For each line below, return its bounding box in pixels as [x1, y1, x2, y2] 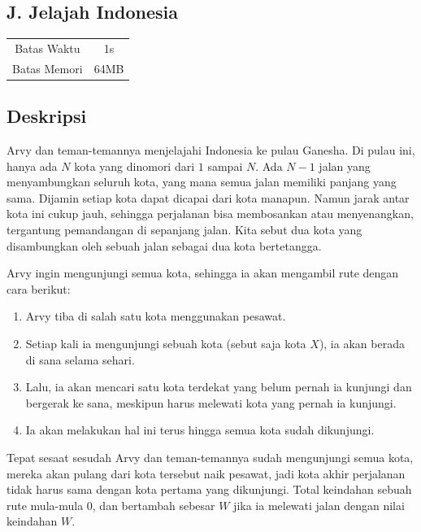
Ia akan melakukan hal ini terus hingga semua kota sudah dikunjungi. [25, 421, 375, 438]
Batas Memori [12, 59, 83, 76]
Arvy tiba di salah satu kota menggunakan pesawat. [25, 307, 286, 325]
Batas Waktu [15, 39, 80, 56]
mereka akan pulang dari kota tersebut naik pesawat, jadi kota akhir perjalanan [7, 464, 406, 482]
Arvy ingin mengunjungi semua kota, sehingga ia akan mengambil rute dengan [7, 264, 399, 281]
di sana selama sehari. [25, 351, 135, 368]
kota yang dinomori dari [74, 157, 195, 174]
